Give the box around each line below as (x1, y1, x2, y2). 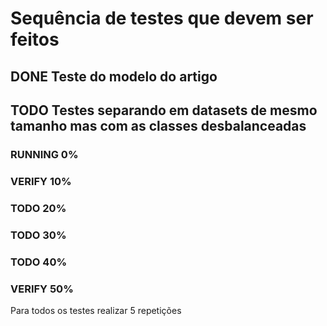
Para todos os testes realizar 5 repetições (10, 304, 182, 316)
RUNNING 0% (10, 147, 79, 161)
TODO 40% (10, 255, 68, 269)
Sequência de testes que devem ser (10, 7, 314, 30)
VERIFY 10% (10, 174, 72, 188)
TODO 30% (10, 228, 67, 242)
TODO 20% (10, 201, 67, 215)
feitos (10, 28, 60, 51)
